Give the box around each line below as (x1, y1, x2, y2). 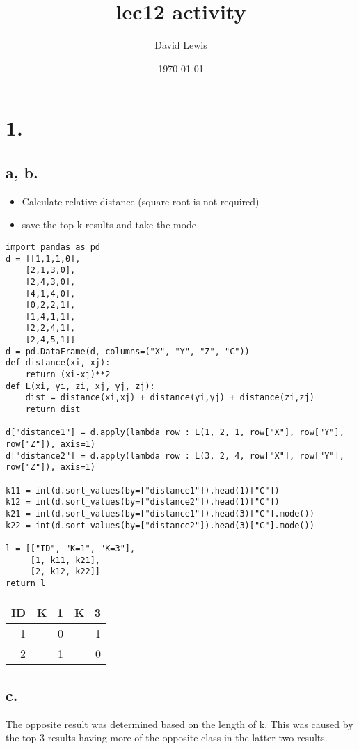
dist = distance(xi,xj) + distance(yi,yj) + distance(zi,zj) (25, 393, 314, 403)
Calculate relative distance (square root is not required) (22, 194, 260, 208)
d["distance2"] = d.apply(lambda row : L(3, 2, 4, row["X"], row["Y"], (6, 450, 344, 461)
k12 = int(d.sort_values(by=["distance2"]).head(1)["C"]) (6, 497, 280, 507)
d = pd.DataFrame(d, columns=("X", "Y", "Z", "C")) (6, 346, 250, 356)
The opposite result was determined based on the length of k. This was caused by (6, 716, 353, 731)
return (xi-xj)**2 (25, 370, 111, 380)
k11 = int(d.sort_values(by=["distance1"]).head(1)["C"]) (6, 485, 280, 496)
